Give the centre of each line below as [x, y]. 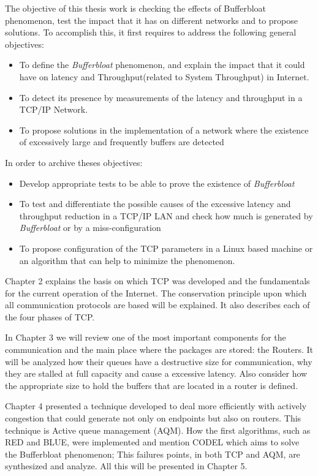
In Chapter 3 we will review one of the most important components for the [146, 337]
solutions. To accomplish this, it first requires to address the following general [151, 32]
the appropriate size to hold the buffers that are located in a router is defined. [152, 385]
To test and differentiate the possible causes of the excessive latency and [155, 204]
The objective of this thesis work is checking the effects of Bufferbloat [136, 8]
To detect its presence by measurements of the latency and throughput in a [161, 97]
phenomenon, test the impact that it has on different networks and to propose [151, 20]
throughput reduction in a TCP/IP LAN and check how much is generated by [166, 215]
